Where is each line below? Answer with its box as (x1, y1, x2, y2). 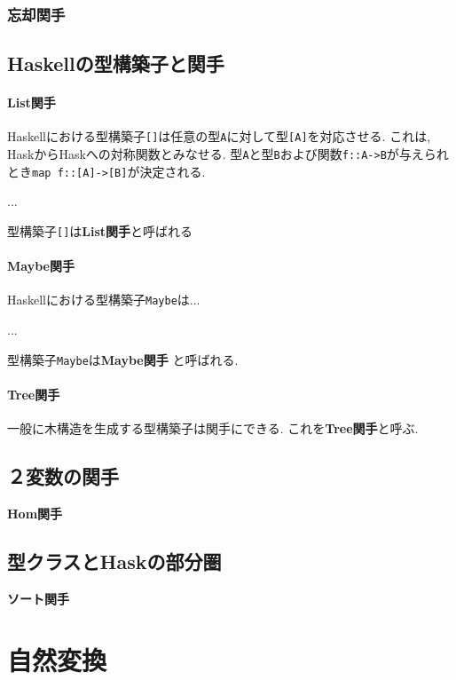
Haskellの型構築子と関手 (7, 50, 224, 77)
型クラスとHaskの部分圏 (7, 547, 222, 574)
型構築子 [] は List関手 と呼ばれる (7, 221, 193, 240)
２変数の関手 (7, 463, 119, 490)
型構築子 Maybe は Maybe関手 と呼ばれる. (7, 350, 239, 368)
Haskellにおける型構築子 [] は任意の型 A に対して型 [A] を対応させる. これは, (7, 127, 431, 146)
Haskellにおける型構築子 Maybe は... (7, 290, 200, 309)
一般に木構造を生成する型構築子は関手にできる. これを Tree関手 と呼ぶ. (7, 419, 419, 438)
